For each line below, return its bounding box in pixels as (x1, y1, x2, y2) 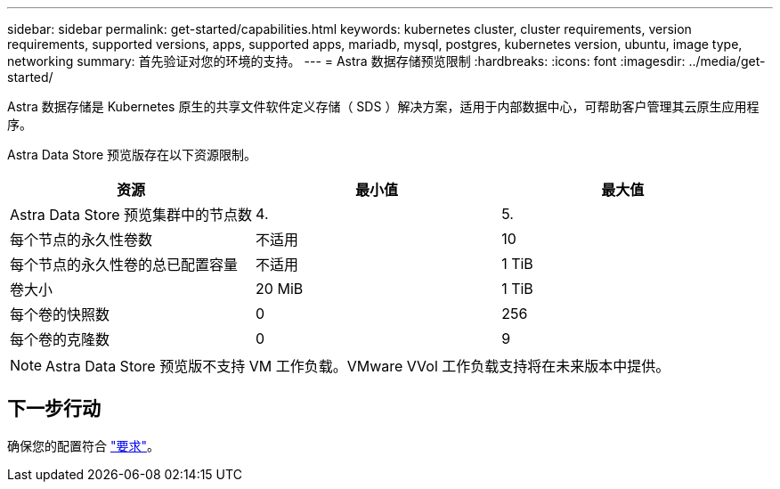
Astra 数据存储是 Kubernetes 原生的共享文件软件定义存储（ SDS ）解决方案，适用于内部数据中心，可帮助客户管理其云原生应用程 (7, 99, 760, 114)
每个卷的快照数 (10, 306, 110, 323)
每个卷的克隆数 (10, 330, 110, 348)
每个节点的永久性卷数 (10, 231, 153, 249)
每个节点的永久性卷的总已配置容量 (10, 256, 239, 273)
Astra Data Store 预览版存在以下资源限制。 (7, 147, 257, 162)
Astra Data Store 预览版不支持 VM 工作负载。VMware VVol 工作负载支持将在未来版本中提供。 (45, 357, 670, 375)
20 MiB (256, 280, 304, 297)
